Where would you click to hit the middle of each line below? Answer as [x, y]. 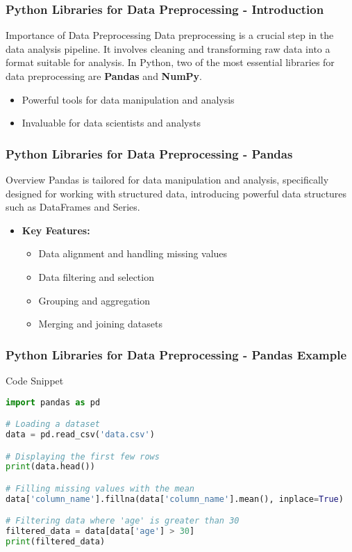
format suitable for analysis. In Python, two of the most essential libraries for [170, 62]
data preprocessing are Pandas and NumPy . [104, 76]
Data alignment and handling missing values [133, 253]
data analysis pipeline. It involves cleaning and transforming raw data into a [168, 48]
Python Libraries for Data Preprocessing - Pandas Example [176, 354]
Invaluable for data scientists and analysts [111, 123]
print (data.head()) [50, 467]
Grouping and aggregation [94, 300]
